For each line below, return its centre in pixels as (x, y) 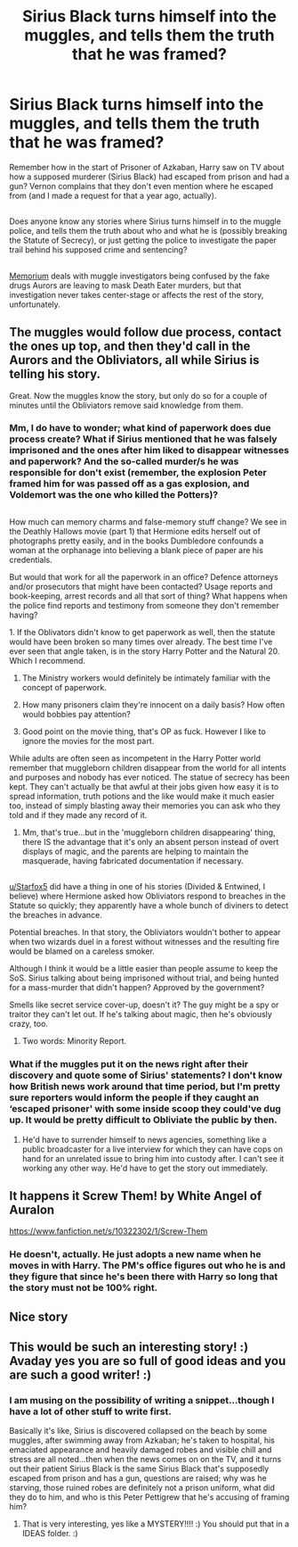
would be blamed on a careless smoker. (82, 951)
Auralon (32, 1209)
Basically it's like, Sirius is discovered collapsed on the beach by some (138, 1431)
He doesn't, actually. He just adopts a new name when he (135, 1254)
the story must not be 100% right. (84, 1288)
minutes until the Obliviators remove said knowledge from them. (126, 405)
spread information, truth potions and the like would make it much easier (142, 796)
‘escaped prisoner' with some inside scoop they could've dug (145, 1109)
